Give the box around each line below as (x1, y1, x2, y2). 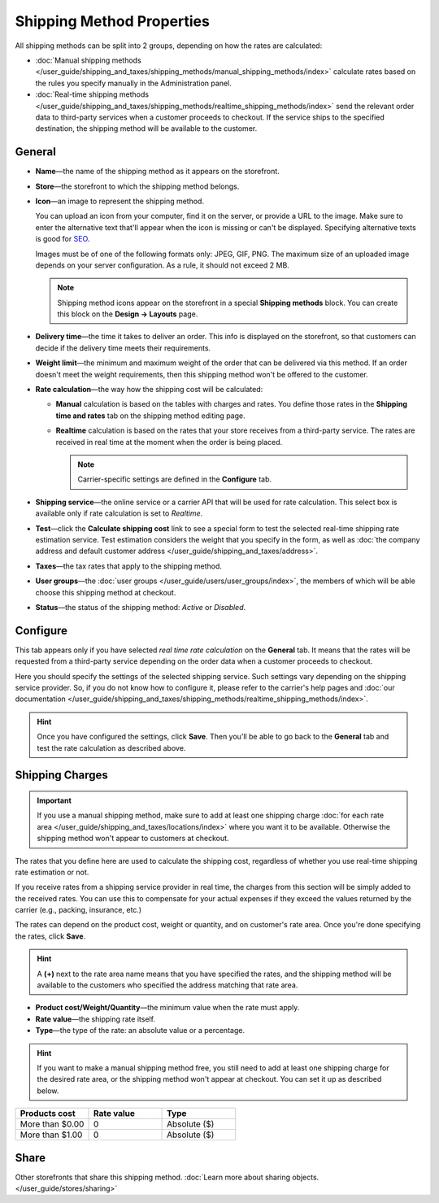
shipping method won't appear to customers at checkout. (37, 834, 229, 843)
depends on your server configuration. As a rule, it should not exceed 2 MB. (35, 260, 290, 270)
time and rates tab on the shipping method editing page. (55, 411, 246, 421)
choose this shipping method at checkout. (35, 587, 176, 597)
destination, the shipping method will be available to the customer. (35, 124, 258, 133)
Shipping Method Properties (15, 12, 211, 30)
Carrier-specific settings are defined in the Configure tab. (77, 474, 272, 484)
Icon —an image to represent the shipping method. (35, 196, 205, 206)
